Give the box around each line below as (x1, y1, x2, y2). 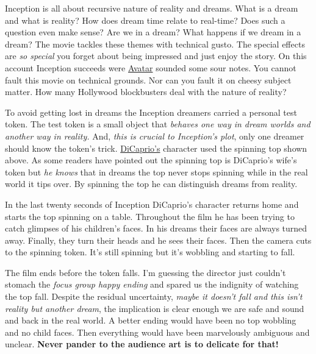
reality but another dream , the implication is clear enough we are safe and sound (5, 302, 304, 314)
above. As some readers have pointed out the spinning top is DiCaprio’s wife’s (5, 154, 297, 166)
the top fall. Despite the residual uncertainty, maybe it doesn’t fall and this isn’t (5, 290, 303, 303)
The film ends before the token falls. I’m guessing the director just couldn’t (5, 266, 286, 278)
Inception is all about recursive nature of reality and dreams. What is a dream (5, 2, 298, 14)
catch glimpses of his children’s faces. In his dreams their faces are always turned (5, 222, 307, 235)
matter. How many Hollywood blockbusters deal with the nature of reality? (5, 85, 287, 98)
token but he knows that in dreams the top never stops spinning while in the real (5, 165, 308, 178)
